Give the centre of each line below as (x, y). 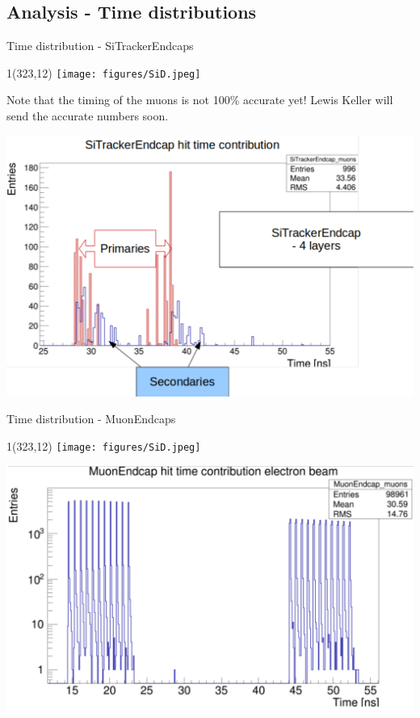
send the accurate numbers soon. (88, 116)
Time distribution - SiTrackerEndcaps (100, 46)
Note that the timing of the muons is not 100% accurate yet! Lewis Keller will (200, 100)
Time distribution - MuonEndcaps (91, 419)
